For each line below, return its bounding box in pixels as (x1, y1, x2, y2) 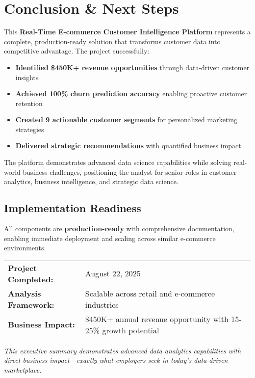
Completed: (8, 273, 53, 285)
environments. (4, 243, 46, 253)
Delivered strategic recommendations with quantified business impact (15, 140, 241, 151)
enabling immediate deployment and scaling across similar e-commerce (4, 233, 216, 243)
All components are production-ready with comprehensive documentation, (4, 223, 234, 234)
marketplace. (4, 365, 42, 375)
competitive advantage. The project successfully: (4, 46, 150, 56)
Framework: (8, 298, 54, 310)
